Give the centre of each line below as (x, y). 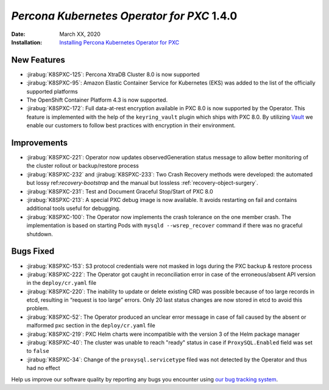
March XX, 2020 (80, 34)
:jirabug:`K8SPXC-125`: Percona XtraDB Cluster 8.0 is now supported (113, 74)
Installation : (27, 42)
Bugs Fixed (33, 252)
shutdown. (40, 234)
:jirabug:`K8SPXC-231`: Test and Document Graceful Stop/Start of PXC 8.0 (120, 191)
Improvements (40, 143)
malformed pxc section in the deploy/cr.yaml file (91, 326)
